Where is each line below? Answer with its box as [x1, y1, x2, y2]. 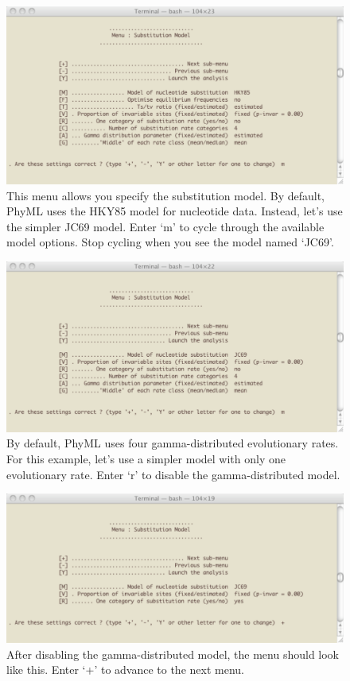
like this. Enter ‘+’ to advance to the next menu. [6, 661, 244, 678]
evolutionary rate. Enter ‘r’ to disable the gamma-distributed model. [6, 466, 340, 482]
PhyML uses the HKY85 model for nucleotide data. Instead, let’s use [6, 203, 343, 219]
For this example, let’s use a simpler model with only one [6, 451, 286, 467]
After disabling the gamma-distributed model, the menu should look [6, 645, 340, 662]
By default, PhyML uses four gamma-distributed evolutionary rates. [6, 435, 339, 451]
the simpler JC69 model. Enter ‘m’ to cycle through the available [6, 218, 325, 234]
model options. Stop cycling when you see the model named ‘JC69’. [6, 234, 334, 250]
